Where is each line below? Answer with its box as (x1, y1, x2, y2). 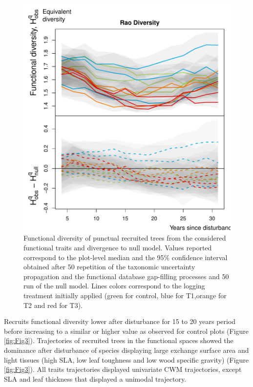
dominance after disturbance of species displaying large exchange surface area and (4, 345, 249, 355)
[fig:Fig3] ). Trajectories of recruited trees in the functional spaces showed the (4, 335, 233, 346)
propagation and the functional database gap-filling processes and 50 (23, 271, 229, 281)
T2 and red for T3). (23, 300, 83, 310)
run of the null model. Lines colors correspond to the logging (23, 281, 205, 291)
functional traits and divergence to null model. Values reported (23, 243, 212, 253)
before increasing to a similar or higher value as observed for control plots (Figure (4, 326, 249, 336)
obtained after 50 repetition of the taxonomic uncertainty (23, 262, 195, 272)
